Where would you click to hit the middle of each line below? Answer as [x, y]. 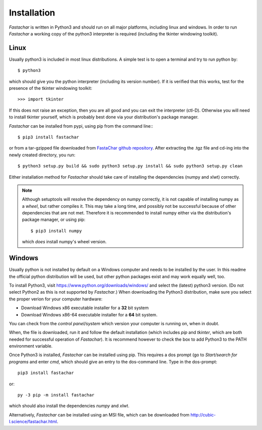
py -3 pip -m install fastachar [56, 395]
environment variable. [31, 346]
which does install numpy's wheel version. [64, 242]
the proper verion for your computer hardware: [56, 299]
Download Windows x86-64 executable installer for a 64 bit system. [89, 314]
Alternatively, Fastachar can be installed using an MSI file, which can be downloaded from [99, 414]
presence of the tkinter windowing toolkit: [50, 88]
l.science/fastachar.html [33, 422]
